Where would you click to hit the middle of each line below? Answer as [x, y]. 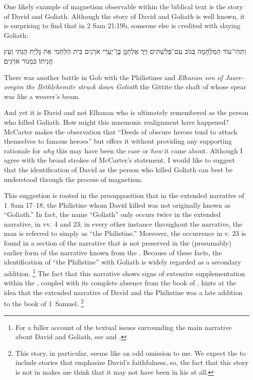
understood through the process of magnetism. [73, 179]
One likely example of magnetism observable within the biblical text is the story [124, 6]
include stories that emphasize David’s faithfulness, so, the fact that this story [132, 362]
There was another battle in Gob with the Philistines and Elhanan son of [113, 77]
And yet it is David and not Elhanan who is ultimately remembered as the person [126, 112]
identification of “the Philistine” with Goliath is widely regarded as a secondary [123, 262]
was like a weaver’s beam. [42, 96]
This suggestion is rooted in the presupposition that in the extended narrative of [124, 195]
